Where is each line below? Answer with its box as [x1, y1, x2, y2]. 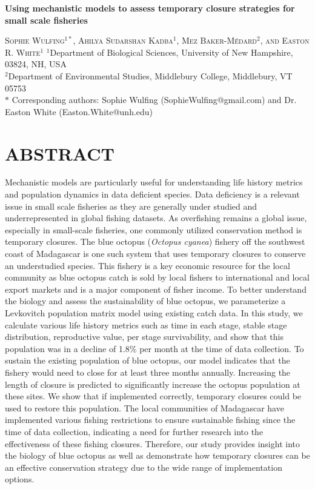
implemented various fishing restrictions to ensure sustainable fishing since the [5, 413, 296, 426]
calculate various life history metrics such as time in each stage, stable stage [5, 318, 287, 331]
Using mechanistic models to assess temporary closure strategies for [5, 2, 295, 14]
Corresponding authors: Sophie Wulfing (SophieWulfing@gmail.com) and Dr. [12, 93, 297, 106]
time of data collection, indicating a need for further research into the [5, 425, 264, 437]
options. [5, 473, 35, 485]
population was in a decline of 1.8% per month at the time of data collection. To [5, 342, 304, 354]
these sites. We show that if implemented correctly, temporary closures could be [5, 390, 302, 402]
